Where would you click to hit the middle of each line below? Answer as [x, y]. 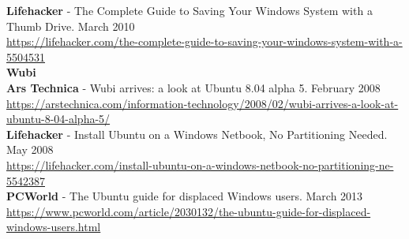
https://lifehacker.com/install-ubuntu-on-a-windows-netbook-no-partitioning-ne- [200, 164]
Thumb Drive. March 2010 [71, 26]
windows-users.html [54, 227]
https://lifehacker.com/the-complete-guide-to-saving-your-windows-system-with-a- [204, 41]
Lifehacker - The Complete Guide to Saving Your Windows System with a [189, 10]
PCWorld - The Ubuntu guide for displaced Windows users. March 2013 [185, 196]
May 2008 [30, 149]
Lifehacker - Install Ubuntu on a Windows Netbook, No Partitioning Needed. [197, 134]
